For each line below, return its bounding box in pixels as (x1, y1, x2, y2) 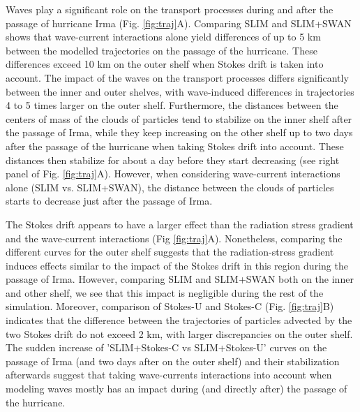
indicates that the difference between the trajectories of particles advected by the (6, 313, 352, 328)
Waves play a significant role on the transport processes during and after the (6, 2, 333, 16)
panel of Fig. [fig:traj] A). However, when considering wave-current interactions (6, 166, 340, 181)
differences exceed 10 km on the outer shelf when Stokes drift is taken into (6, 57, 324, 71)
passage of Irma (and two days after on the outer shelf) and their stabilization (6, 353, 340, 368)
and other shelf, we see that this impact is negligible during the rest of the (6, 285, 324, 300)
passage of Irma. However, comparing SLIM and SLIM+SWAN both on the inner (6, 272, 354, 286)
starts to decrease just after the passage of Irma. (6, 193, 213, 208)
